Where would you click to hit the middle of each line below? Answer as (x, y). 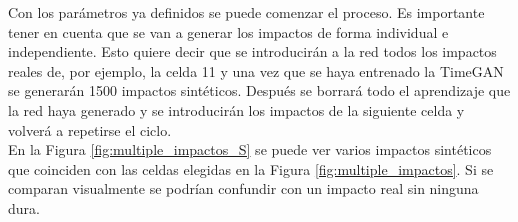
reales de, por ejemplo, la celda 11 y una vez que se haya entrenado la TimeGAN (256, 70)
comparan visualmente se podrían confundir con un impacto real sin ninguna (243, 188)
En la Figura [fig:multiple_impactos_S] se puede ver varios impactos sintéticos (250, 149)
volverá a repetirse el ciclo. (90, 129)
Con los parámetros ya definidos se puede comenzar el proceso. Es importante (246, 12)
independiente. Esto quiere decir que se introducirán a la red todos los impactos (252, 51)
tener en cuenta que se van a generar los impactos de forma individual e (228, 31)
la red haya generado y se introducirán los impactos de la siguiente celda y (236, 109)
